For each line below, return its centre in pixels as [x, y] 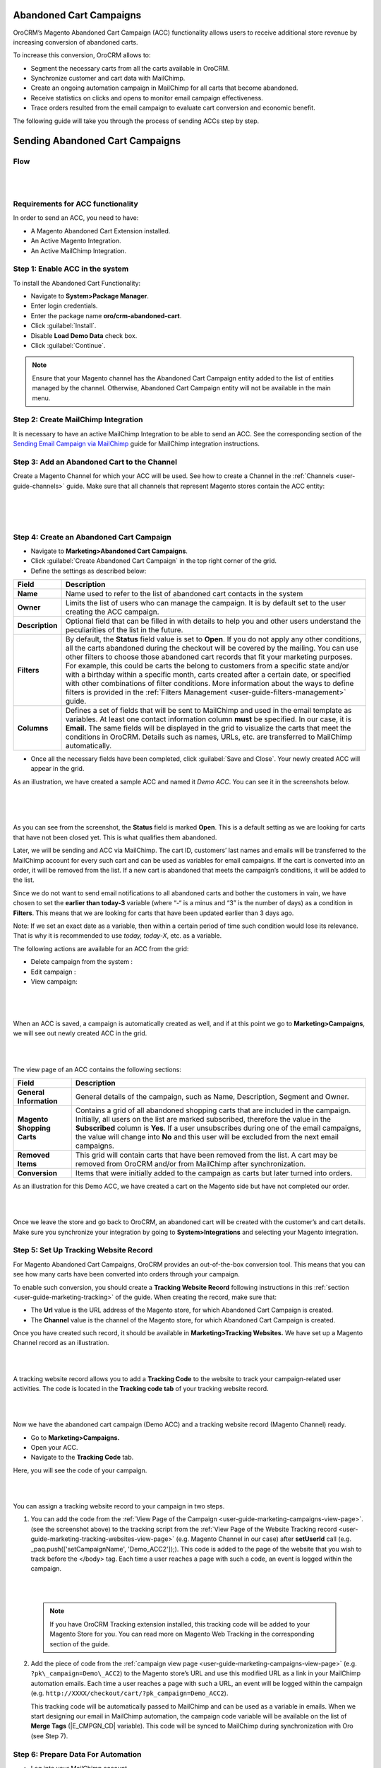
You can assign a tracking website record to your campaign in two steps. [119, 1506]
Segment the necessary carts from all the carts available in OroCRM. [130, 68]
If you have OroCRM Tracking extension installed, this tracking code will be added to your [180, 1624]
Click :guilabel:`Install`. [64, 326]
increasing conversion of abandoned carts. [75, 42]
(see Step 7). [49, 1735]
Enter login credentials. [64, 306]
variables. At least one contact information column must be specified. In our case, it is [208, 719]
